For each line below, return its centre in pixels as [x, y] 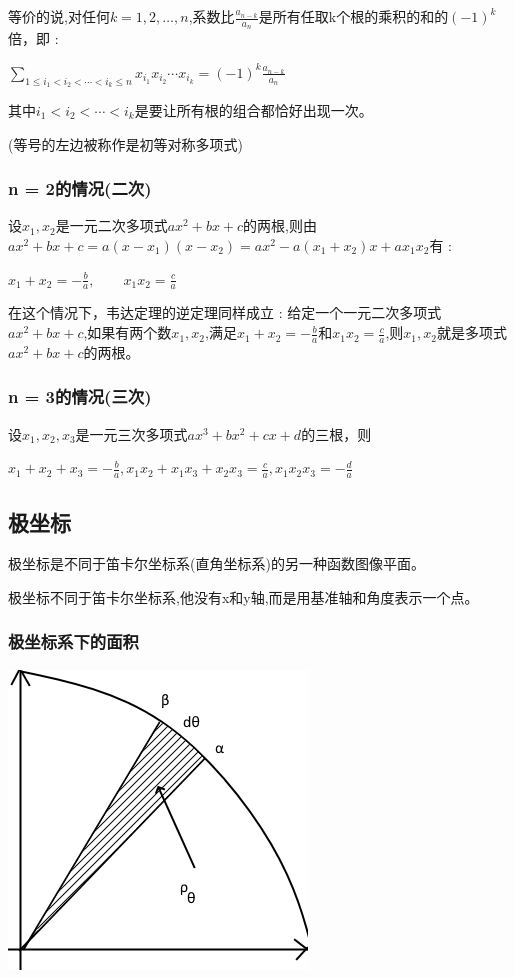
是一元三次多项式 [131, 433]
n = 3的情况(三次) [80, 396]
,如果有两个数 [127, 332]
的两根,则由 [280, 225]
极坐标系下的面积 [73, 641]
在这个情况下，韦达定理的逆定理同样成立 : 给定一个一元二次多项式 [225, 312]
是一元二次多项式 [111, 225]
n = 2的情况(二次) [80, 188]
